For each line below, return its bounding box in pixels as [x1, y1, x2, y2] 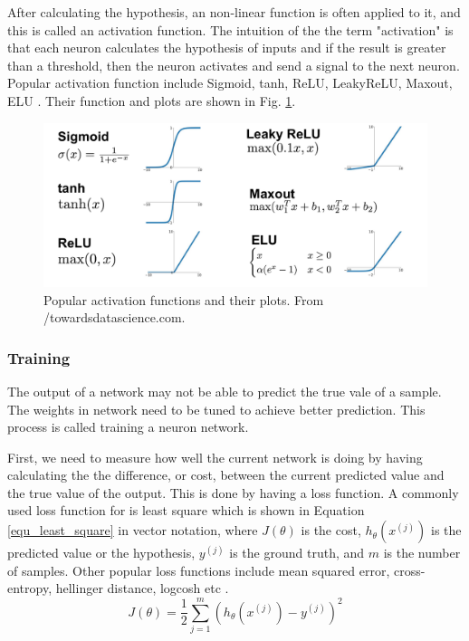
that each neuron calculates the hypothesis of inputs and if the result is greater [7, 38, 446, 57]
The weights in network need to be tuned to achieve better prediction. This [7, 399, 426, 418]
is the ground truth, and [229, 543, 365, 562]
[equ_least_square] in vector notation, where [7, 521, 258, 540]
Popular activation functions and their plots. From [43, 290, 324, 309]
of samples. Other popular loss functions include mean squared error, [7, 560, 390, 579]
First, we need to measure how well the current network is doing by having [7, 447, 423, 466]
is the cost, [301, 521, 361, 540]
